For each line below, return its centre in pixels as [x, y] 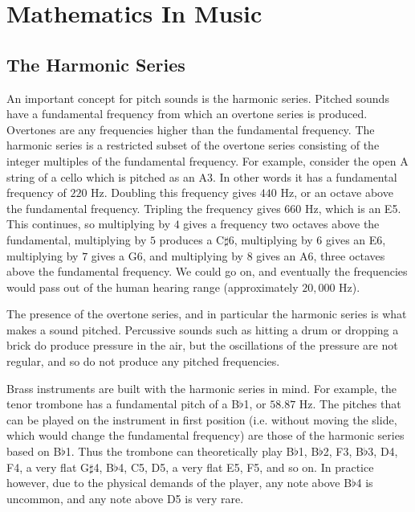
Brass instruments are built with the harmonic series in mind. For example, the [202, 388]
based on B [34, 451]
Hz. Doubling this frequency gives [174, 193]
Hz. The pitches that [350, 404]
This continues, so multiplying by [89, 224]
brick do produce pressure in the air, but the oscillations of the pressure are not [202, 345]
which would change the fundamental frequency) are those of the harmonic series [205, 435]
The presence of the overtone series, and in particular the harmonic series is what [207, 314]
